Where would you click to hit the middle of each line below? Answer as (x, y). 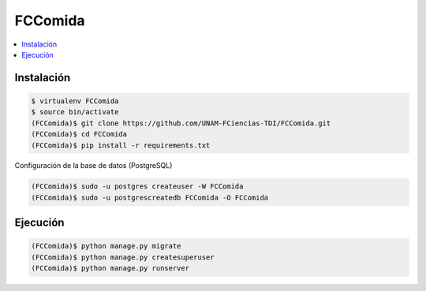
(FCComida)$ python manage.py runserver (110, 269)
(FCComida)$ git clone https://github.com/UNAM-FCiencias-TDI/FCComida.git (181, 123)
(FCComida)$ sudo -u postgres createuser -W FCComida (137, 187)
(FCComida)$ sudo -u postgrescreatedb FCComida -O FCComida (150, 198)
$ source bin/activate (75, 112)
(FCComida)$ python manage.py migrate (106, 246)
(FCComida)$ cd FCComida (79, 134)
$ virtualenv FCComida (75, 101)
